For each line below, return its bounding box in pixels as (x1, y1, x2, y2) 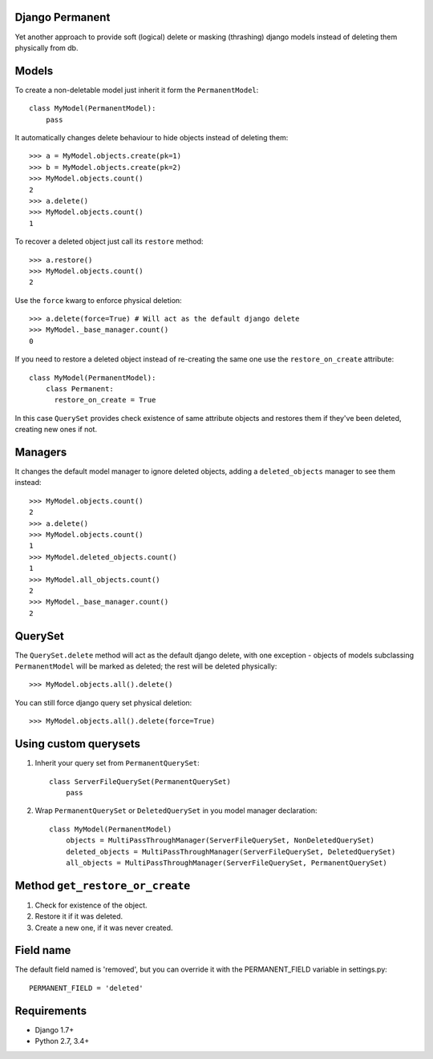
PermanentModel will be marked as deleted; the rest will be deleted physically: (14, 661, 277, 671)
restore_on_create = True (54, 395, 156, 405)
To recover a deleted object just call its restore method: (14, 236, 204, 246)
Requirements (14, 1004, 87, 1017)
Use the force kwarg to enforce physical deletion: (14, 295, 182, 305)
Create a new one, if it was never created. (34, 923, 173, 932)
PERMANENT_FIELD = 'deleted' (29, 983, 144, 992)
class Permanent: (45, 385, 114, 394)
